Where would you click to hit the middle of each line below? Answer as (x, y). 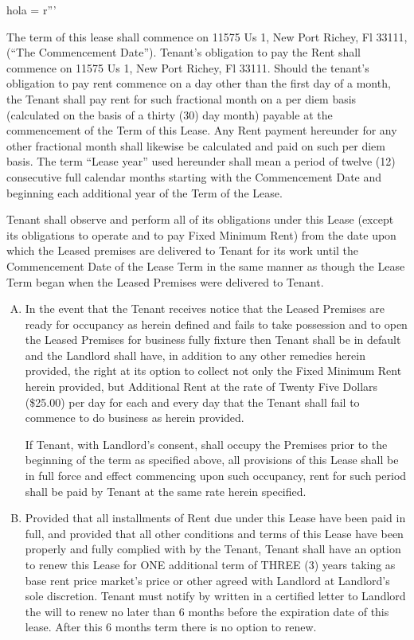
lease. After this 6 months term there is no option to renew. (171, 627)
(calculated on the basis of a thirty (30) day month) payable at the (170, 114)
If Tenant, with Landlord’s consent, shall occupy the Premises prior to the (206, 444)
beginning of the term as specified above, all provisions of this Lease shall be (212, 460)
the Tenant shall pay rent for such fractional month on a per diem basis (182, 98)
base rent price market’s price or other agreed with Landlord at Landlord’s (207, 580)
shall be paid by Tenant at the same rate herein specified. (166, 491)
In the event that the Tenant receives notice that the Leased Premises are (205, 308)
